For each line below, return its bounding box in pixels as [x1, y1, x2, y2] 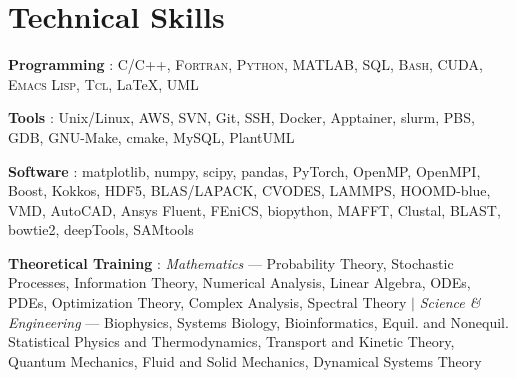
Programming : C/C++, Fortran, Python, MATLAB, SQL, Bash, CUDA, [8, 54, 483, 75]
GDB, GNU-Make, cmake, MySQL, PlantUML [8, 126, 295, 147]
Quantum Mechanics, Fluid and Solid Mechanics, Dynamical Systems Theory [8, 350, 482, 371]
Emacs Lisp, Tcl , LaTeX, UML [8, 73, 199, 94]
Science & [419, 292, 481, 313]
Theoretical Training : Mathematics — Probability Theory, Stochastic [8, 252, 454, 273]
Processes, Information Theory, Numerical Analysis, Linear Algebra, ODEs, [8, 272, 471, 293]
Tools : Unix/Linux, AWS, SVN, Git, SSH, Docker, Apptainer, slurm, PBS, [8, 107, 475, 128]
